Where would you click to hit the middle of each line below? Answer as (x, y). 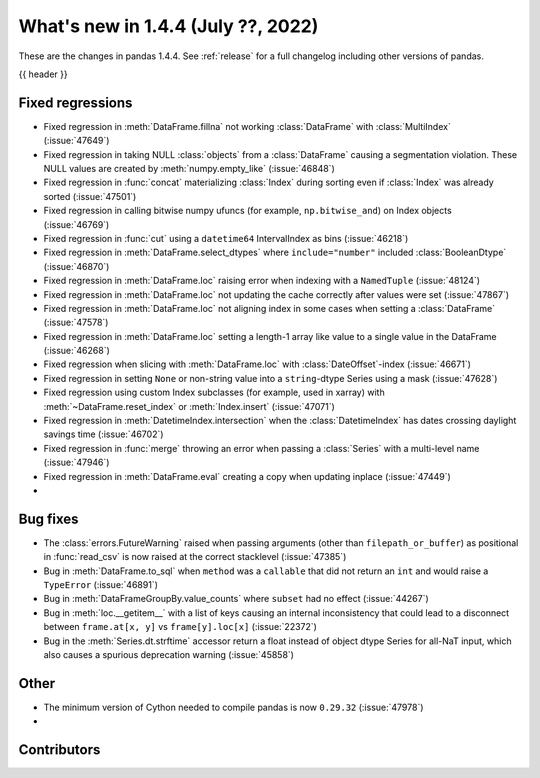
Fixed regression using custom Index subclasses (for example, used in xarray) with (214, 392)
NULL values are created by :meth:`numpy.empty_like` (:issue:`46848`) (189, 169)
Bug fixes (48, 518)
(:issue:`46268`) (76, 351)
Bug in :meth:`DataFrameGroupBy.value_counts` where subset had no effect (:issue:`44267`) (236, 599)
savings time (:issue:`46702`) (103, 434)
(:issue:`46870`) (76, 266)
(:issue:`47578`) (76, 322)
